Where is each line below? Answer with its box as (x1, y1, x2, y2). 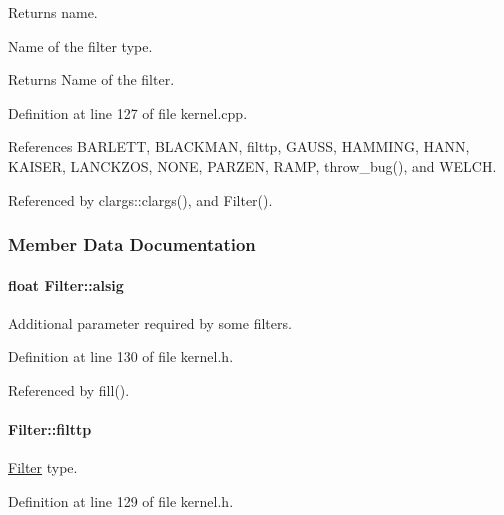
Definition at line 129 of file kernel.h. (8, 490, 234, 511)
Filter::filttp (8, 419, 92, 440)
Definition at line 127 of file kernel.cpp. (8, 102, 248, 123)
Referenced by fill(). (8, 379, 130, 400)
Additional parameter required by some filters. (8, 312, 292, 333)
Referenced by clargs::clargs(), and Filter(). (8, 189, 273, 210)
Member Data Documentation (8, 232, 256, 257)
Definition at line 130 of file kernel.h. (8, 346, 234, 367)
